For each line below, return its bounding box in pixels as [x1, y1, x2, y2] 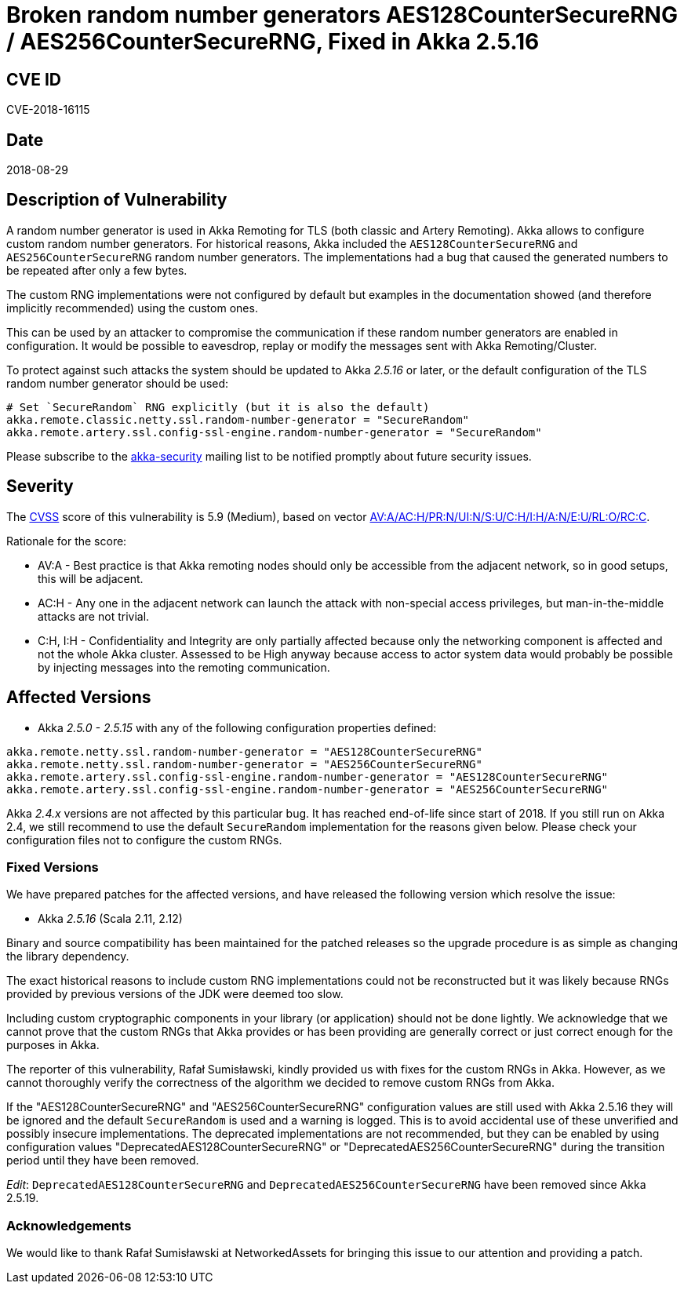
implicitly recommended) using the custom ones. [6, 301, 258, 315]
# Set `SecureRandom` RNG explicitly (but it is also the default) [6, 400, 430, 414]
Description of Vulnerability [6, 190, 227, 210]
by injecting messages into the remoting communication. [38, 660, 330, 674]
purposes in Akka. [6, 1038, 100, 1052]
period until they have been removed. [6, 1153, 199, 1168]
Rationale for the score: [6, 534, 127, 548]
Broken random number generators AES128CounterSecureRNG [6, 2, 678, 28]
